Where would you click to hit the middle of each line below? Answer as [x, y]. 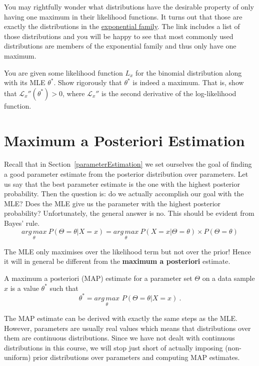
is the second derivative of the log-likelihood [169, 93]
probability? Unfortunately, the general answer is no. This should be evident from [129, 213]
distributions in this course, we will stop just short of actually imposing [113, 347]
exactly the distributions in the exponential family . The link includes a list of [122, 26]
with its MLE [25, 82]
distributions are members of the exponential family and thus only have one [120, 46]
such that [64, 288]
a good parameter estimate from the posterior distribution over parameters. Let [126, 174]
